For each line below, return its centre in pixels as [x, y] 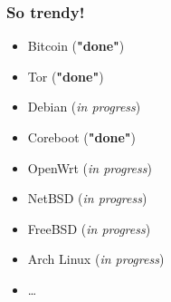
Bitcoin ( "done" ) [76, 46]
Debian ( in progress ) [84, 107]
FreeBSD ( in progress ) [89, 228]
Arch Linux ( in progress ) [96, 259]
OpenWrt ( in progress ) [90, 167]
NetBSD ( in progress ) [87, 198]
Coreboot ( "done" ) [81, 137]
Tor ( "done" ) [66, 76]
